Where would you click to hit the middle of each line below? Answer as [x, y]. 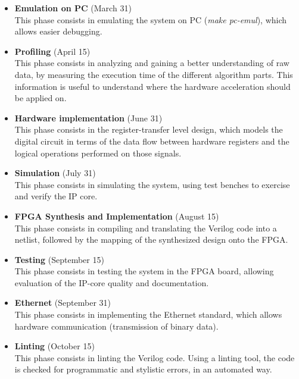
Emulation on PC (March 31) [73, 8]
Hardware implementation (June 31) [88, 118]
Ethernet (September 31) [63, 303]
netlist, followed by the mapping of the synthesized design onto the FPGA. [151, 239]
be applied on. [41, 98]
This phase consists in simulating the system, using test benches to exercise [152, 184]
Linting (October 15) [54, 346]
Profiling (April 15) [52, 51]
